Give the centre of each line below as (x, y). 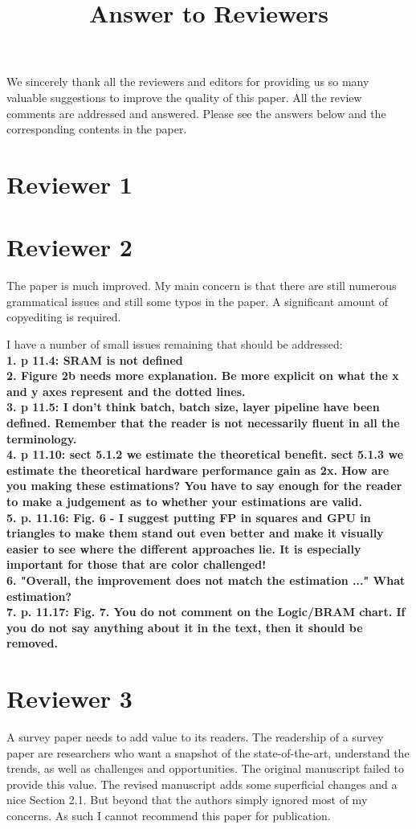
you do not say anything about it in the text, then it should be (185, 627)
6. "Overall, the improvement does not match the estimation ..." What (206, 580)
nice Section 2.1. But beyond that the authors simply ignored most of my (187, 800)
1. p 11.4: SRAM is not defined (95, 359)
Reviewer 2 (69, 247)
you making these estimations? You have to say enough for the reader (204, 486)
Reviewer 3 (69, 698)
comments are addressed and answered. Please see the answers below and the (196, 113)
